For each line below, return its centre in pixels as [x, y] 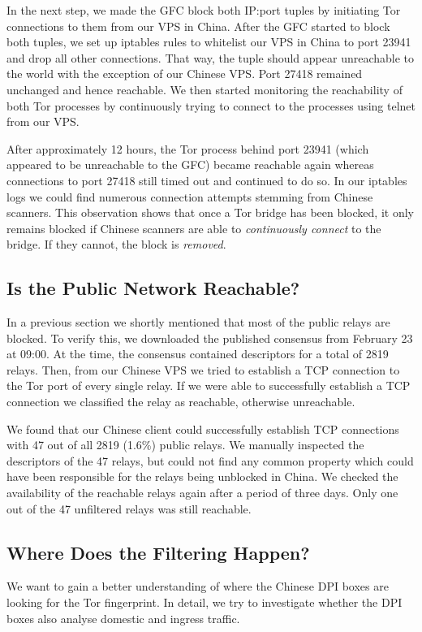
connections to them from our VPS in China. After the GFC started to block [198, 26]
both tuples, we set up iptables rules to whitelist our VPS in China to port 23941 [209, 42]
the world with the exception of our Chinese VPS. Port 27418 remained [185, 74]
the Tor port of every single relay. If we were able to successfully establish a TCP [209, 385]
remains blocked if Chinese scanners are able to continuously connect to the [194, 228]
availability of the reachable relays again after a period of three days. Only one [202, 493]
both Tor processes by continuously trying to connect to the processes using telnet [211, 105]
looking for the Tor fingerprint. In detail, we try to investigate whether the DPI [205, 602]
